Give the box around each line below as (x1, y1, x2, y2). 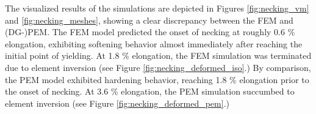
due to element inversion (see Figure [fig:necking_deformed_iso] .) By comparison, (5, 61, 311, 73)
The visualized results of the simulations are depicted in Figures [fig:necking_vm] (5, 2, 309, 14)
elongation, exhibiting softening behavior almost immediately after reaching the (5, 37, 303, 50)
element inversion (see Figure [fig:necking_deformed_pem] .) (5, 96, 229, 109)
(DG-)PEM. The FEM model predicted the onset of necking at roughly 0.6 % (5, 25, 295, 38)
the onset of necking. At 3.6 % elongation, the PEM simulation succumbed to (5, 85, 295, 98)
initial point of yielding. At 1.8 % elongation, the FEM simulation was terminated (5, 49, 312, 62)
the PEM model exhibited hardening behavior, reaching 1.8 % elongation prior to (5, 73, 309, 85)
